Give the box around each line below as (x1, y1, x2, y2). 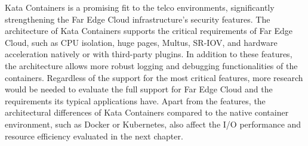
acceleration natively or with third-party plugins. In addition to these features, (5, 48, 292, 60)
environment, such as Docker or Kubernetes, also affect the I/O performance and (5, 117, 301, 130)
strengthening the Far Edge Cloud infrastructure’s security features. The (5, 13, 270, 25)
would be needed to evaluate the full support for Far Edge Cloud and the (5, 83, 273, 95)
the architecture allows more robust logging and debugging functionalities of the (5, 59, 298, 72)
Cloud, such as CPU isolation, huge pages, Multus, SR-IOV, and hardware (5, 36, 278, 48)
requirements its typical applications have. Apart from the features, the (5, 94, 266, 107)
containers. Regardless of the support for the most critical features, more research (5, 71, 303, 83)
